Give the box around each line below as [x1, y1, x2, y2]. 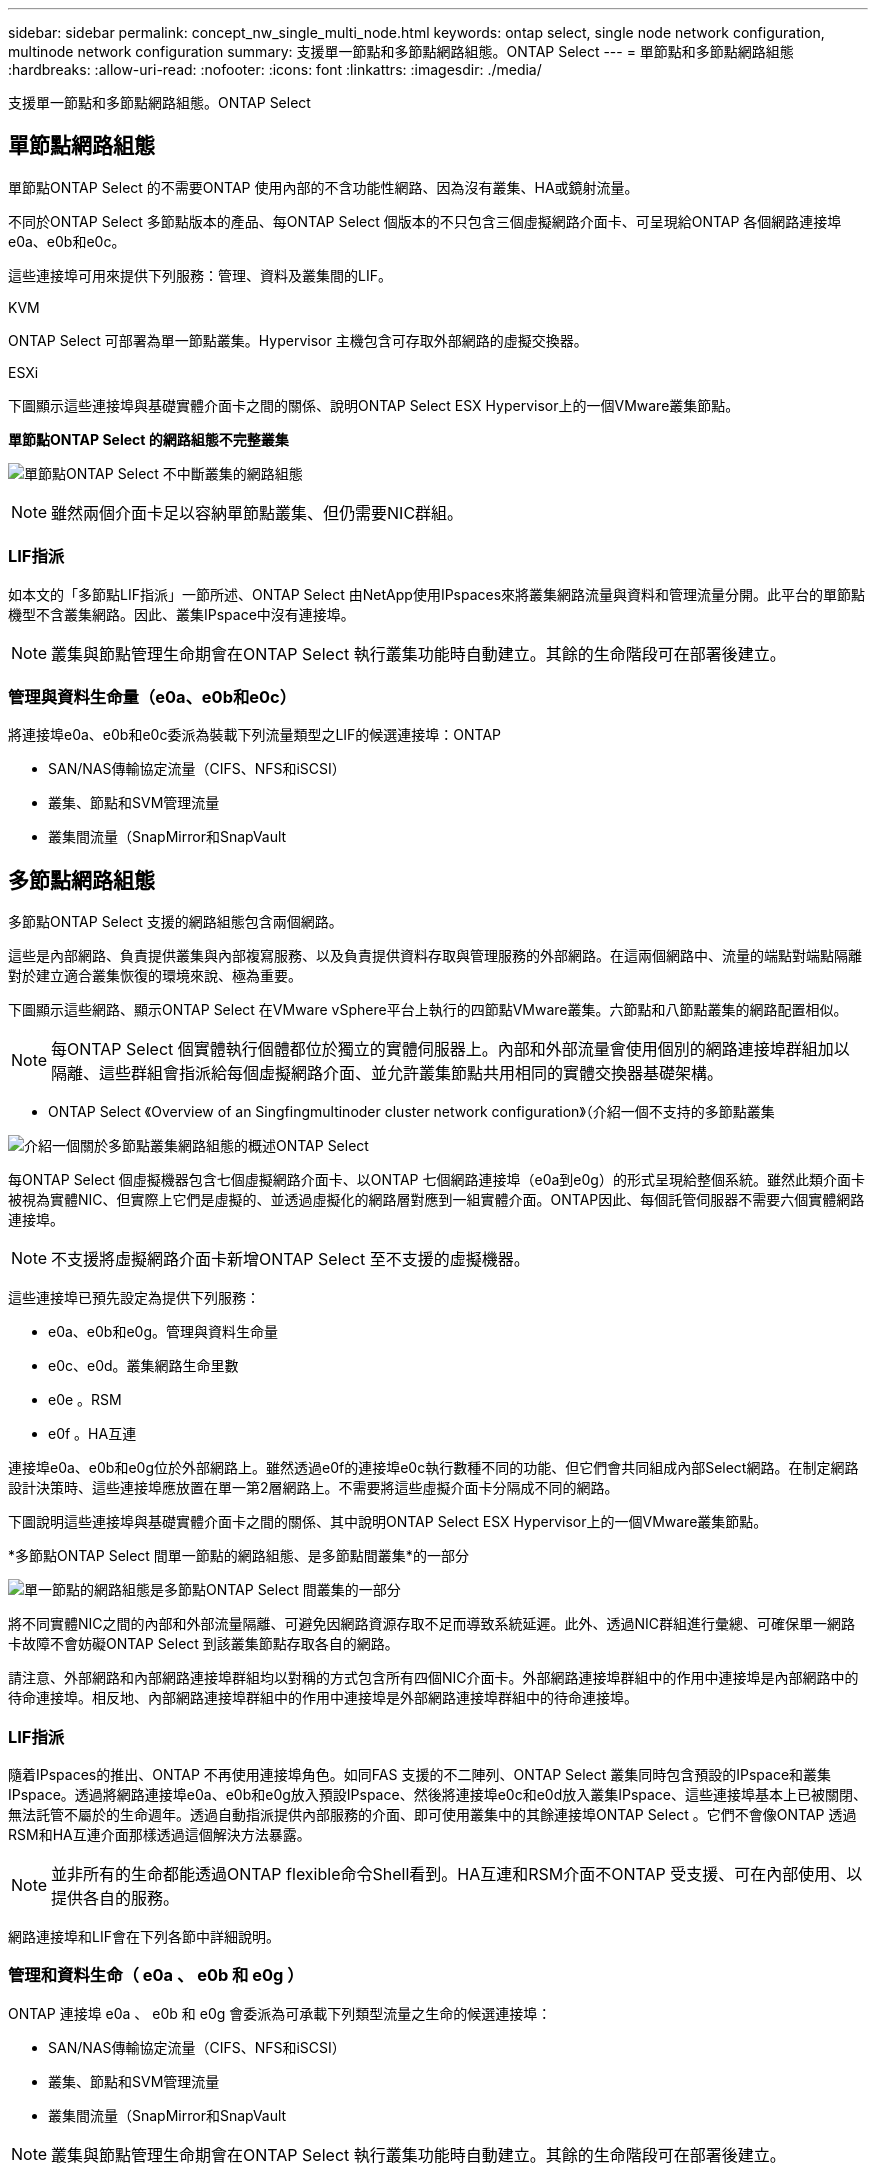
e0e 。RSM [48, 1391, 122, 1409]
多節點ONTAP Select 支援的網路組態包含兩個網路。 [8, 913, 343, 931]
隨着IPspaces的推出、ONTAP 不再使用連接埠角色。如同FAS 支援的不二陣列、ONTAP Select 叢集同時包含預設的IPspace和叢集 [8, 1765, 832, 1783]
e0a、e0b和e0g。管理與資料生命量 [48, 1323, 279, 1341]
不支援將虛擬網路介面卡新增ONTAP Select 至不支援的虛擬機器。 [51, 1249, 530, 1270]
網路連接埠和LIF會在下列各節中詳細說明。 [8, 1927, 280, 1945]
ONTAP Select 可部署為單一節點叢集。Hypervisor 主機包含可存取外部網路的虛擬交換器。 [8, 331, 588, 349]
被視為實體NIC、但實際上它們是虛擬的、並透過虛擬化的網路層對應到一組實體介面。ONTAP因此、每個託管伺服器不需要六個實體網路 [8, 1191, 865, 1209]
